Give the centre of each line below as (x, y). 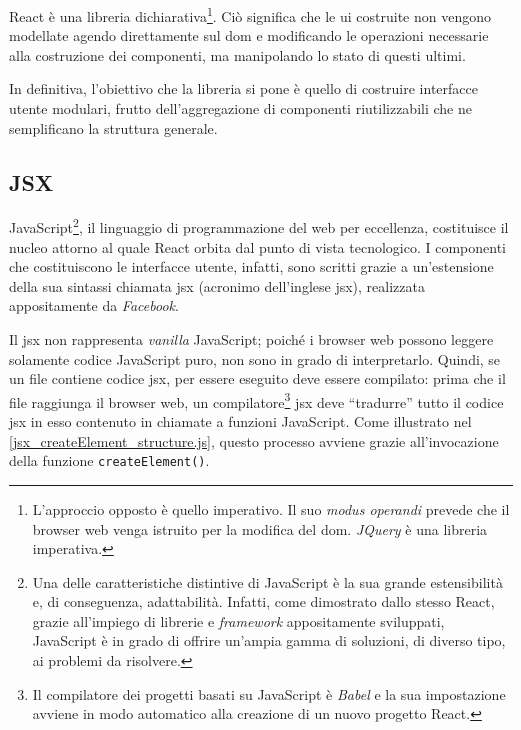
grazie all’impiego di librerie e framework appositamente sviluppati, (238, 620)
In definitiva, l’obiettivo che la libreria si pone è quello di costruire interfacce (243, 88)
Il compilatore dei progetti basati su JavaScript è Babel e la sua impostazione (269, 693)
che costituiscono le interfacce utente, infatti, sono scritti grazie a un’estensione (251, 266)
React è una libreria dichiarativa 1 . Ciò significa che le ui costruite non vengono (250, 14)
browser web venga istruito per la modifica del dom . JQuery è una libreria (260, 528)
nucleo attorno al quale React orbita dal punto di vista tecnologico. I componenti (257, 246)
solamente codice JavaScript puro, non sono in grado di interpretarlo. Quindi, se (255, 358)
